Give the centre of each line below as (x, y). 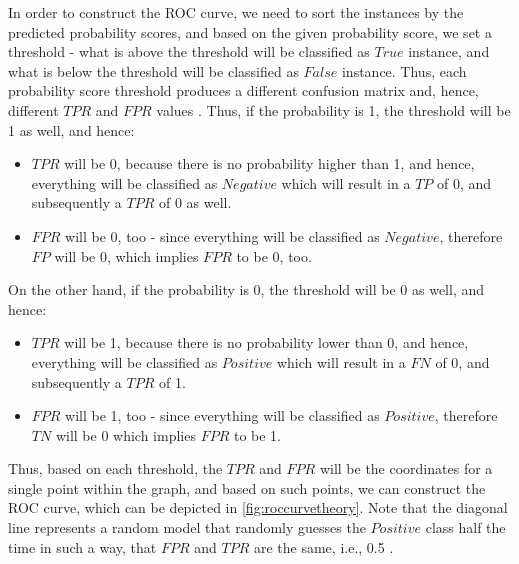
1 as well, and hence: (71, 129)
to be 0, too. (274, 255)
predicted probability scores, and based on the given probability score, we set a (250, 31)
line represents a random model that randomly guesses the (187, 527)
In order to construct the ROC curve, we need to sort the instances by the (236, 12)
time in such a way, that (82, 546)
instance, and (449, 51)
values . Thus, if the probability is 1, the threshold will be (333, 109)
